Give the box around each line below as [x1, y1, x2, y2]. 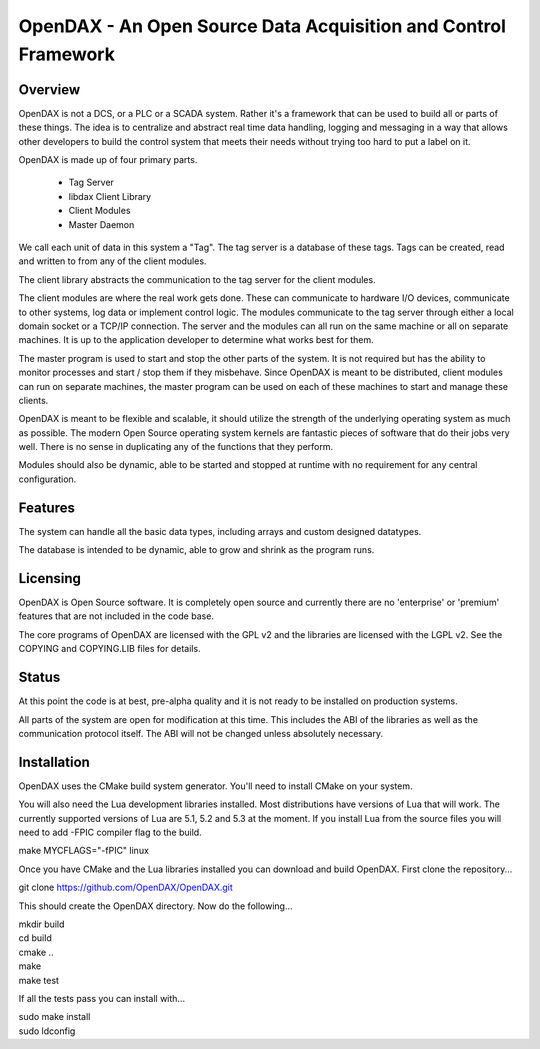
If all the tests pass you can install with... [18, 992, 185, 1004]
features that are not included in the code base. [18, 610, 215, 622]
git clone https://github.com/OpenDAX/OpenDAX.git [18, 881, 234, 894]
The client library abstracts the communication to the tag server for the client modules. [18, 273, 376, 285]
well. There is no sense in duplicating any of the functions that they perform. [18, 441, 334, 453]
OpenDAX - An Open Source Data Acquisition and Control [18, 15, 507, 37]
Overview [18, 81, 81, 98]
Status [18, 669, 61, 686]
